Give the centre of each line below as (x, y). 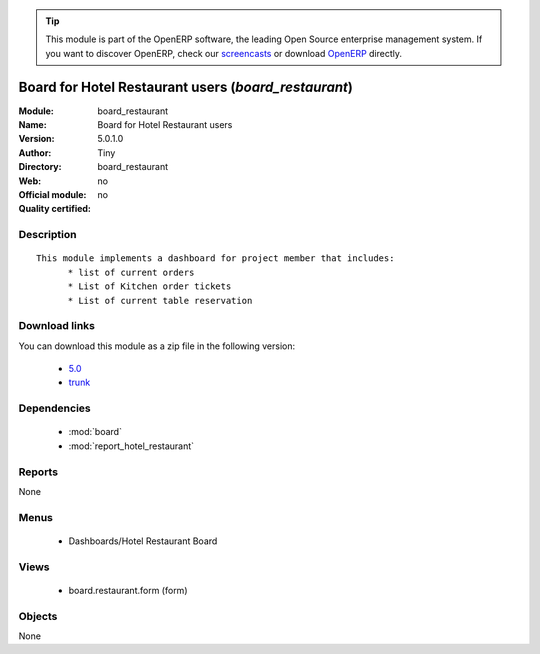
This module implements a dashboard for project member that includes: (215, 258)
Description (47, 235)
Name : (32, 125)
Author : (35, 152)
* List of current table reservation (160, 300)
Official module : (52, 195)
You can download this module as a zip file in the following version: (157, 346)
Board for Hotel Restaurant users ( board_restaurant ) (186, 86)
